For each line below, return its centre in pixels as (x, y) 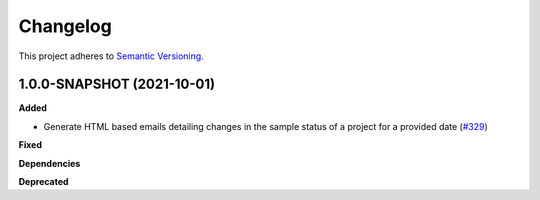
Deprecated (43, 182)
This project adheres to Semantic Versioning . (111, 56)
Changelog (65, 26)
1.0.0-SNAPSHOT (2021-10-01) (116, 84)
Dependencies (49, 163)
